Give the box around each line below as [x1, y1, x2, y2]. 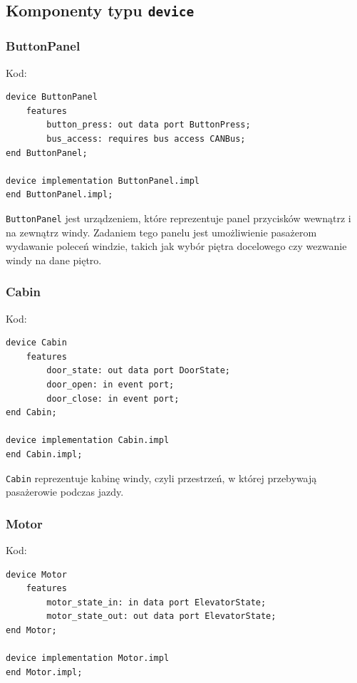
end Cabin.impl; [6, 449, 83, 459]
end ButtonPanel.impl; [6, 189, 113, 200]
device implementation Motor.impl [6, 653, 170, 664]
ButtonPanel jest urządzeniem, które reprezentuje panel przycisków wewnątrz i [6, 210, 351, 225]
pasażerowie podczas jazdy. [6, 484, 124, 499]
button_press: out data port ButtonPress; [46, 120, 251, 130]
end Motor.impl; [6, 667, 83, 677]
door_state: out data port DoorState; [46, 365, 230, 376]
